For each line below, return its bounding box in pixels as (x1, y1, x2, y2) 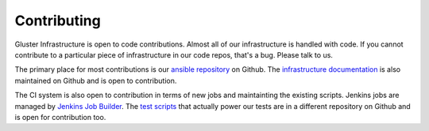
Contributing (14, 12, 101, 29)
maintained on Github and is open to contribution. (14, 76, 177, 85)
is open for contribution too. (14, 112, 106, 122)
